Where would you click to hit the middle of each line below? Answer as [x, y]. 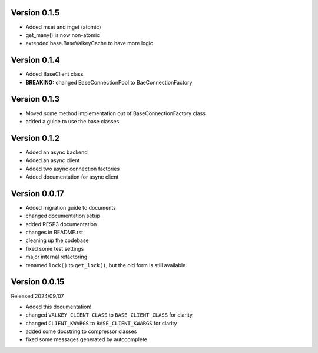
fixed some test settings [55, 248]
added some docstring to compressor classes [81, 331]
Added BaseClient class [54, 74]
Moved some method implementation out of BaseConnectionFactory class [116, 113]
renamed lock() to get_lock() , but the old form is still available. [107, 265]
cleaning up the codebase [57, 240]
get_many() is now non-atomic [63, 35]
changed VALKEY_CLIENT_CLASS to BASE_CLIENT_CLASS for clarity [109, 315]
